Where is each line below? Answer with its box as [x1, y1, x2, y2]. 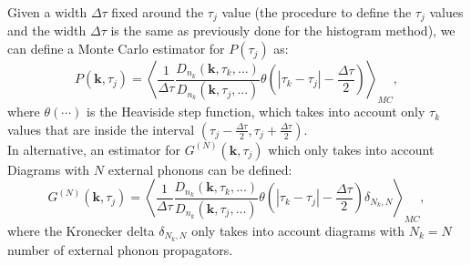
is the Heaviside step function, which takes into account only [87, 102, 425, 121]
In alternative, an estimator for [7, 139, 180, 158]
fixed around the [111, 3, 204, 21]
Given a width [7, 3, 87, 21]
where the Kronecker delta [7, 220, 155, 240]
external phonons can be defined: [108, 159, 292, 178]
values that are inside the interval [7, 119, 195, 138]
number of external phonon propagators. [7, 240, 233, 259]
